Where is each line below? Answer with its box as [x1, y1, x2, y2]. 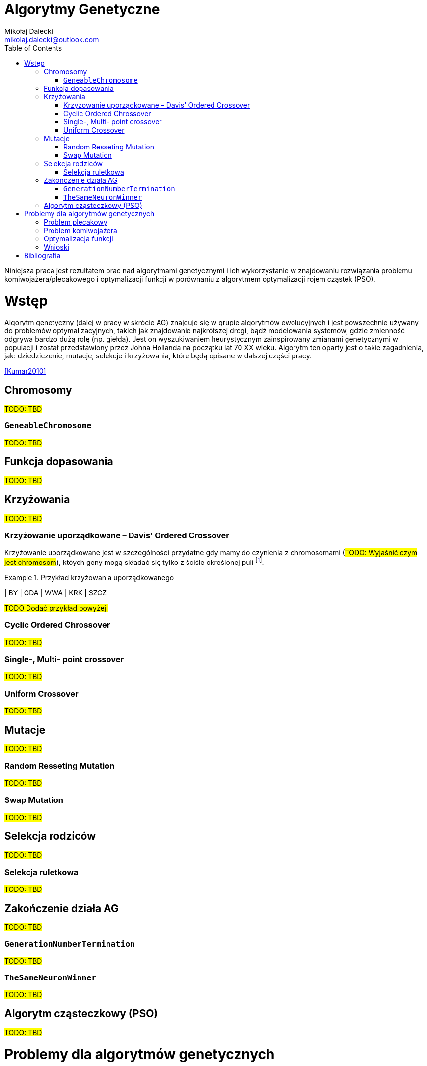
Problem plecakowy [44, 217, 107, 226]
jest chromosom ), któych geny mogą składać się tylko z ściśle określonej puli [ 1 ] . [4, 557, 264, 566]
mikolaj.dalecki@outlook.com [4, 35, 99, 44]
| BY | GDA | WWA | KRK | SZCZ [4, 588, 107, 597]
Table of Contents [4, 43, 62, 52]
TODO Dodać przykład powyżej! [4, 603, 108, 612]
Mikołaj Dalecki [4, 27, 53, 35]
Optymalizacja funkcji [44, 234, 113, 243]
